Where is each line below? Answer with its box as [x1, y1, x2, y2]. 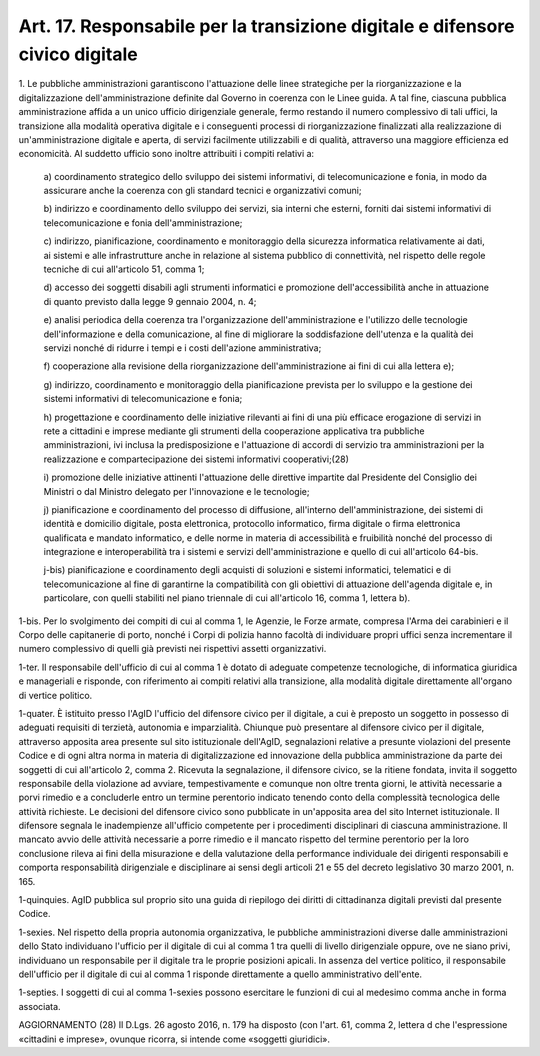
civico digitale [18, 43, 139, 65]
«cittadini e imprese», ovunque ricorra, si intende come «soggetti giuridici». [18, 1033, 330, 1045]
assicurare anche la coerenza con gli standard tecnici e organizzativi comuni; [43, 185, 362, 197]
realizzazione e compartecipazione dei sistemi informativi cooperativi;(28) [43, 453, 350, 465]
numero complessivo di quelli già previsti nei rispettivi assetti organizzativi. [18, 643, 327, 655]
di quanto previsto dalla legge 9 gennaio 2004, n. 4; [43, 295, 257, 307]
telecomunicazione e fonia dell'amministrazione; [43, 216, 243, 229]
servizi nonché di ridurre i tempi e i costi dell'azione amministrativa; [43, 341, 322, 354]
